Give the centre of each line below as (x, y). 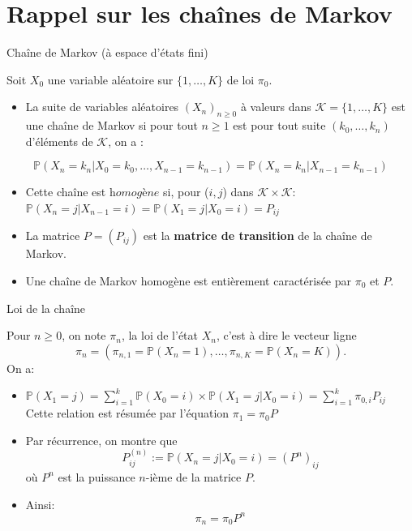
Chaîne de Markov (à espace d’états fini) (107, 52)
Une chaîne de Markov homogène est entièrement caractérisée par (189, 280)
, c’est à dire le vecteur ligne (286, 335)
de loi (240, 79)
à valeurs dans (276, 107)
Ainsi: (40, 504)
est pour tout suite (279, 125)
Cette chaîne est (66, 192)
